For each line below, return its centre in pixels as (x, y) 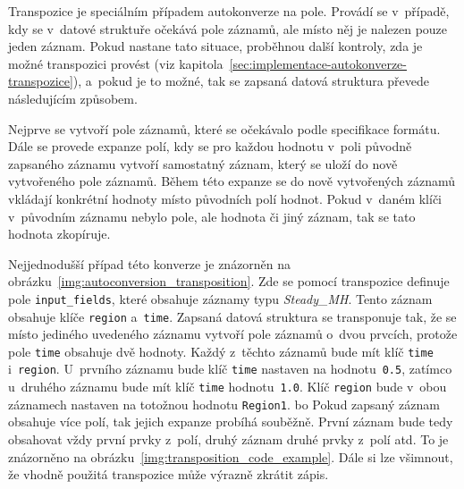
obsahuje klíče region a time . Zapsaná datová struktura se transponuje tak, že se (232, 316)
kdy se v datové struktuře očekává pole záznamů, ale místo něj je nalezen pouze (228, 28)
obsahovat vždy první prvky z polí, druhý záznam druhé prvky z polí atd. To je (228, 439)
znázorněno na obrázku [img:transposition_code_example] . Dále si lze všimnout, (231, 456)
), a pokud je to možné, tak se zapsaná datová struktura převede (251, 81)
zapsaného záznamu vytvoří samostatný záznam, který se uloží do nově (203, 163)
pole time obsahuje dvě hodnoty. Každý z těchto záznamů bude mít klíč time (221, 351)
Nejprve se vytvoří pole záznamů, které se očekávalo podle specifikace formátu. (224, 128)
